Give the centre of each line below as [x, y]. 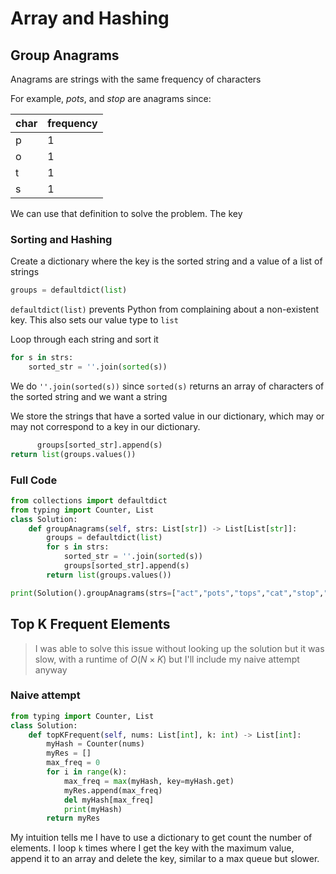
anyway [51, 669]
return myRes [73, 818]
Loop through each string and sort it [84, 339]
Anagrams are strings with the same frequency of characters [136, 79]
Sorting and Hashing [61, 239]
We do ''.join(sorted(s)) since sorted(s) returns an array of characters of [167, 386]
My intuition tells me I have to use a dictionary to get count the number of [161, 838]
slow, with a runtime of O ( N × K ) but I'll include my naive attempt [167, 659]
